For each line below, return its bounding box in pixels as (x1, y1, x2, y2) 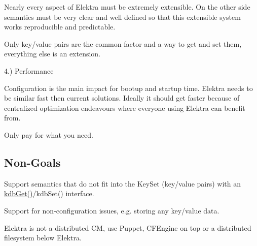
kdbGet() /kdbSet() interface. (4, 188, 94, 199)
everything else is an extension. (4, 48, 101, 59)
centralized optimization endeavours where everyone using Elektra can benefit (4, 102, 245, 113)
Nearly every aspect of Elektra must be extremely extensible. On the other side (4, 2, 250, 12)
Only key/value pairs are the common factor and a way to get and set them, (4, 38, 242, 49)
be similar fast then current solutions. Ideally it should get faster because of (4, 93, 240, 103)
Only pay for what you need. (4, 129, 93, 140)
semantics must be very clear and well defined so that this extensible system (4, 11, 241, 22)
